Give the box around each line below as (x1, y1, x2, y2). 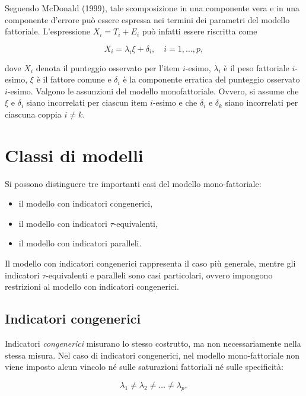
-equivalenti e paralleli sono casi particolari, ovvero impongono (46, 268, 273, 281)
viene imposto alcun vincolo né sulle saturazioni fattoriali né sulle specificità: (5, 360, 283, 373)
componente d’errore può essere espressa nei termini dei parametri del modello (5, 13, 290, 26)
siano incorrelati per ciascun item (26, 96, 148, 109)
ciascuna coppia (5, 107, 62, 120)
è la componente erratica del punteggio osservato (123, 73, 300, 85)
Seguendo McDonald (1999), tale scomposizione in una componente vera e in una (5, 2, 299, 14)
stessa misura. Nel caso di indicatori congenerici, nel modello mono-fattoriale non (5, 349, 300, 361)
